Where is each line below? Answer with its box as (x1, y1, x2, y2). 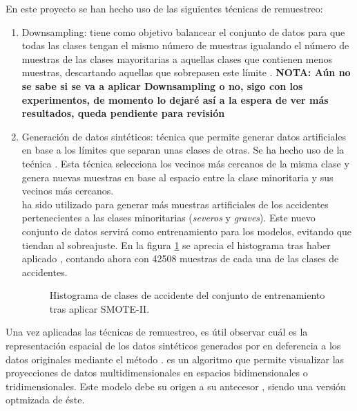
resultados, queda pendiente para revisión (21, 106, 225, 120)
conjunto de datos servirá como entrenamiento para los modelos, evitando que (21, 223, 352, 238)
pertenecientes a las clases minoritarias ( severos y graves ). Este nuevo (21, 210, 316, 225)
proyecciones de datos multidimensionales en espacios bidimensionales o (6, 365, 308, 380)
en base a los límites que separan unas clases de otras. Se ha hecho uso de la (21, 143, 345, 157)
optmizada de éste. (6, 392, 85, 407)
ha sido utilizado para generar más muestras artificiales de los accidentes (21, 197, 329, 211)
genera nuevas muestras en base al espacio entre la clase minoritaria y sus (21, 170, 334, 184)
